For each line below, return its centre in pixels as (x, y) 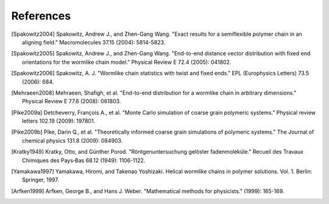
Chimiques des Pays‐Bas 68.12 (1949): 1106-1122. (84, 160)
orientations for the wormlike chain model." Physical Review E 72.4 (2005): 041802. (127, 62)
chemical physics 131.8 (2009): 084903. (73, 140)
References (41, 16)
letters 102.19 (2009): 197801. (59, 121)
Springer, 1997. (41, 180)
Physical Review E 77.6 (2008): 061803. (72, 101)
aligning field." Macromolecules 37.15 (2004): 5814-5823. (94, 42)
